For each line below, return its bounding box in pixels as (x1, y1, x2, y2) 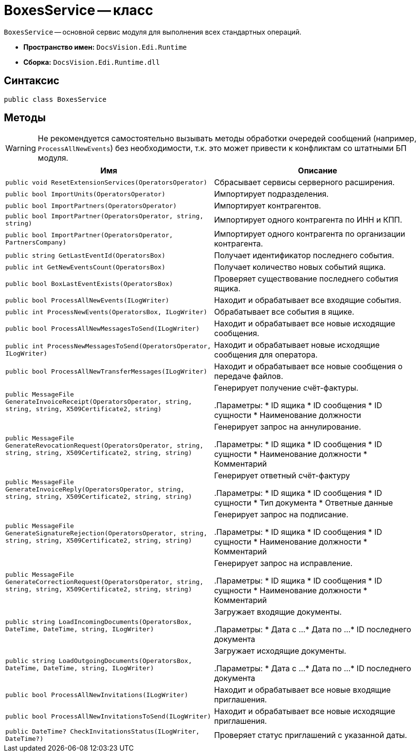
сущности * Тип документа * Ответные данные (214, 498, 393, 508)
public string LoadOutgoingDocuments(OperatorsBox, (5, 657, 192, 665)
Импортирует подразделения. (214, 189, 329, 199)
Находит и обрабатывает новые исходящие (214, 340, 380, 350)
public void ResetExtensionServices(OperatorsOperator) (5, 178, 207, 186)
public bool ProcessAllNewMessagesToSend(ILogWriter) (5, 324, 200, 332)
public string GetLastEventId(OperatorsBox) (5, 251, 165, 259)
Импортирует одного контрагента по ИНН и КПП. (214, 215, 402, 225)
